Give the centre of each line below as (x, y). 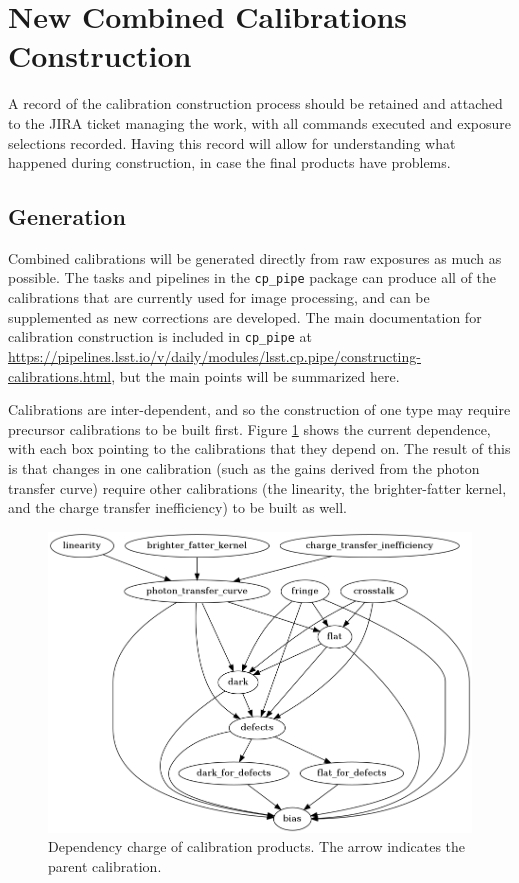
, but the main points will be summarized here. (255, 375)
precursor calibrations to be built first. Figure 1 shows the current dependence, (249, 428)
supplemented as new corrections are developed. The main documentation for (245, 316)
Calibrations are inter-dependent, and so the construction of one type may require (259, 409)
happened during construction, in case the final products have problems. (229, 162)
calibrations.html (60, 375)
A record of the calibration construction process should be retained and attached (255, 103)
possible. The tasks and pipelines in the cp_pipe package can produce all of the (252, 277)
